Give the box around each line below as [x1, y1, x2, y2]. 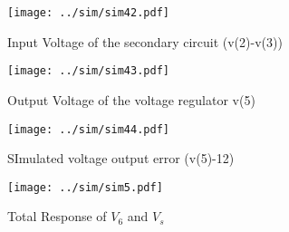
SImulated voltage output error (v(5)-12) [7, 149, 235, 168]
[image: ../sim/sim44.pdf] [7, 122, 169, 136]
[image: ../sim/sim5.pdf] [7, 180, 163, 194]
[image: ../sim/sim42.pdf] [7, 6, 169, 19]
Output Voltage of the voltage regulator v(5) [7, 90, 255, 109]
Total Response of [7, 207, 107, 226]
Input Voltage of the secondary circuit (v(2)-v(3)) [7, 32, 283, 51]
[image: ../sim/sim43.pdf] [7, 64, 169, 78]
